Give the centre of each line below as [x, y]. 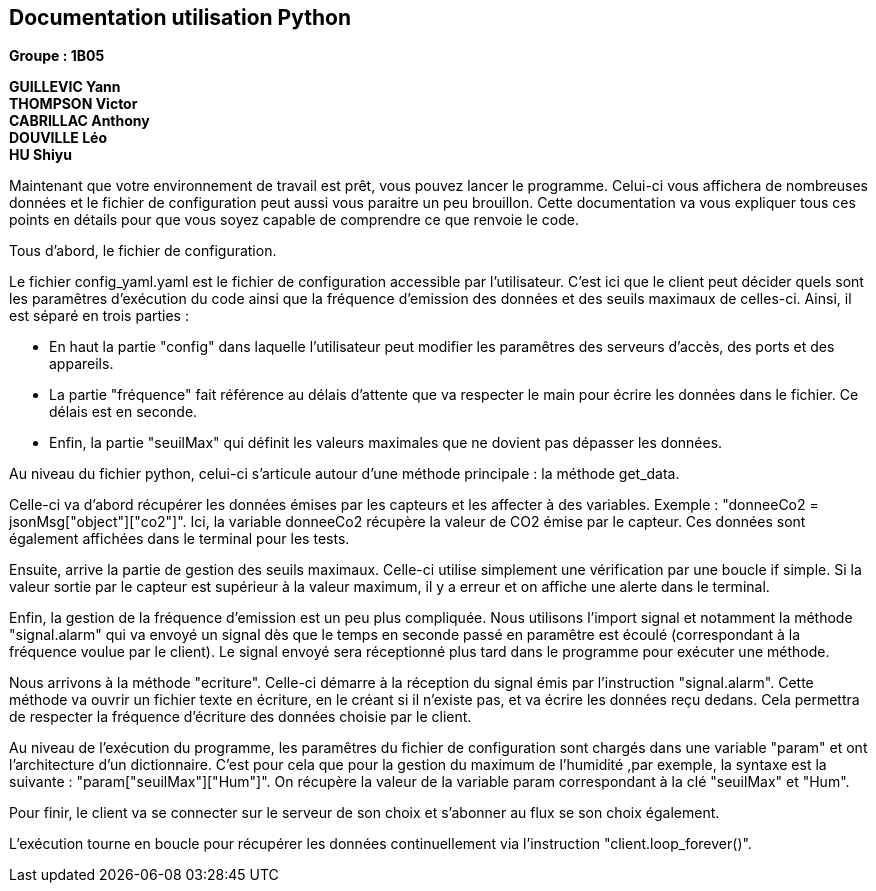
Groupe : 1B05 [57, 56]
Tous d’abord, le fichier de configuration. [143, 251]
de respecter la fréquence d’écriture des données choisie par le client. [240, 717]
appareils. [81, 364]
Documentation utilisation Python [180, 17]
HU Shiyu [40, 155]
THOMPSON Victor [73, 104]
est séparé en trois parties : [99, 316]
